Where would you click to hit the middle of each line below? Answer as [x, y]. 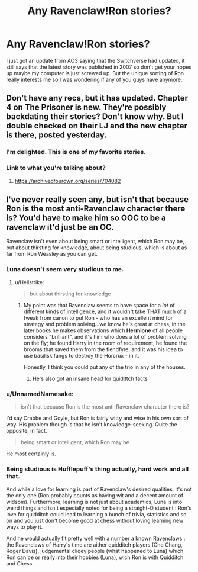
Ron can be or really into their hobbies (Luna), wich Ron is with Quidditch [95, 557]
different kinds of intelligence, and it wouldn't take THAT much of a [105, 311]
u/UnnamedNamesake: [40, 394]
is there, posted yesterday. [57, 135]
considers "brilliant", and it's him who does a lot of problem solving [105, 336]
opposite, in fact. [27, 430]
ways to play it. [25, 527]
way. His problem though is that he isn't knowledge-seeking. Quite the [92, 424]
